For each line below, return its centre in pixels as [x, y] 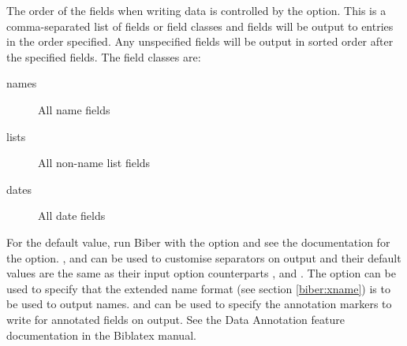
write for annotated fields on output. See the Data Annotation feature [175, 319]
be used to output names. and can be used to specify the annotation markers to [199, 304]
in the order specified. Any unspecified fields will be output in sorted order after [200, 41]
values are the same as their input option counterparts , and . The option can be [201, 273]
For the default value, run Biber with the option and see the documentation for [198, 242]
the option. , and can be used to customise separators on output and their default [204, 257]
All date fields [72, 216]
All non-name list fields [94, 163]
